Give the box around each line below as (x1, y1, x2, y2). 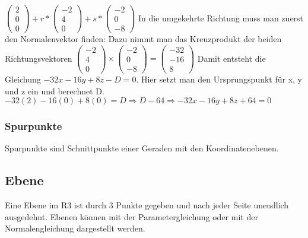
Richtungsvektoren (5, 52, 72, 64)
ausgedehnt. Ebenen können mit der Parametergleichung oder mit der (5, 210, 258, 223)
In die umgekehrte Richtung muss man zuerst (138, 11, 304, 24)
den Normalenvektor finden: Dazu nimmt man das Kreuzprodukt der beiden (5, 33, 282, 45)
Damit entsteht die (197, 52, 266, 64)
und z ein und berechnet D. (5, 84, 104, 97)
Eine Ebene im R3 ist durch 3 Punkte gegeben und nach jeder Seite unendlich (5, 199, 289, 211)
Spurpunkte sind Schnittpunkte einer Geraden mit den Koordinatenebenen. (5, 142, 279, 154)
